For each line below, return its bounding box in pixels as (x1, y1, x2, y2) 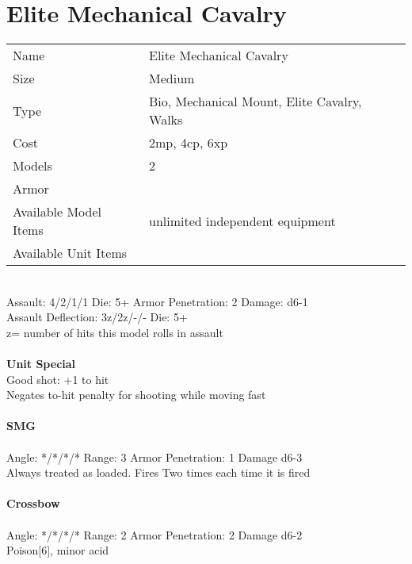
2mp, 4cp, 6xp (149, 133, 228, 152)
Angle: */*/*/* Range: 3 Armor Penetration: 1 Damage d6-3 (6, 448, 303, 465)
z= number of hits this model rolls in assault (6, 324, 223, 340)
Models (13, 156, 52, 175)
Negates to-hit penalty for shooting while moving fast (6, 386, 266, 403)
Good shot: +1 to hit (6, 370, 109, 387)
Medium (149, 69, 195, 88)
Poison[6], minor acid (6, 542, 109, 558)
